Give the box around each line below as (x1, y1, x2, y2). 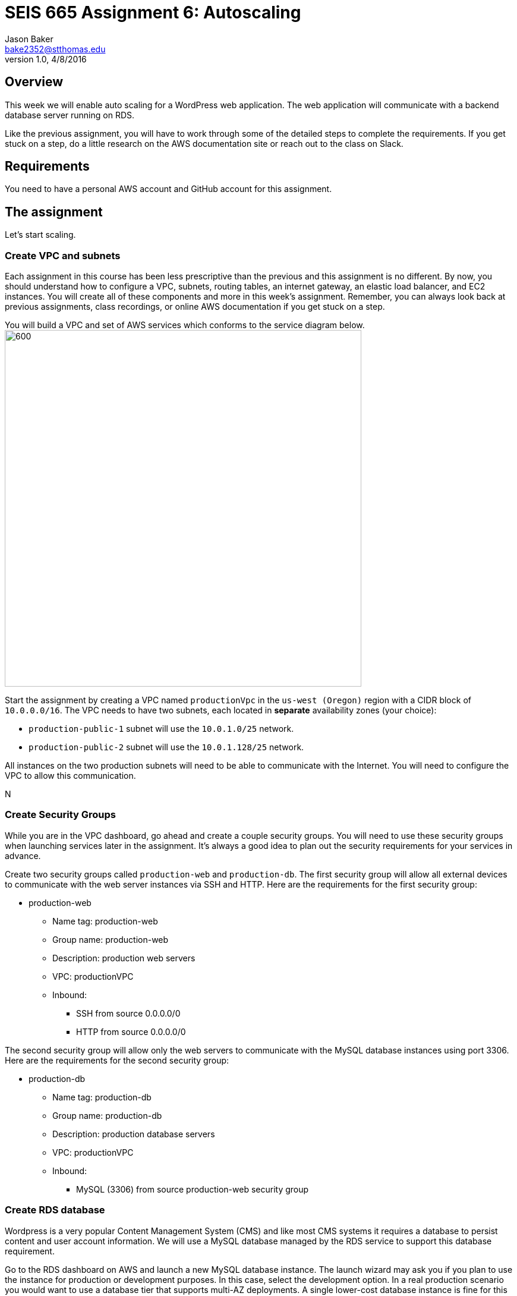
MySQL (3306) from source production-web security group (76, 1184, 309, 1194)
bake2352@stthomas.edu (5, 43, 106, 54)
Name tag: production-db (52, 1091, 152, 1102)
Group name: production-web (52, 934, 169, 945)
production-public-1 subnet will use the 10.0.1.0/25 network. (29, 724, 294, 734)
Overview (5, 74, 64, 90)
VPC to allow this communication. (5, 770, 136, 781)
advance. (5, 850, 41, 861)
